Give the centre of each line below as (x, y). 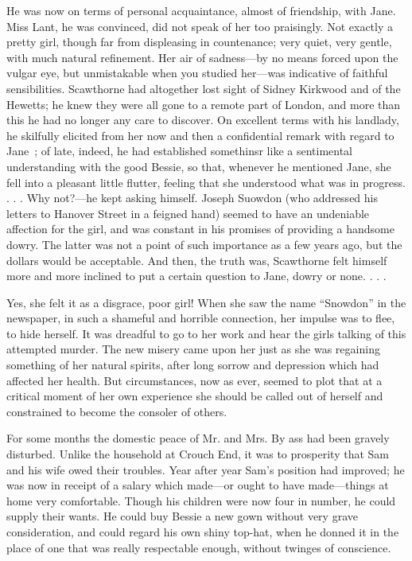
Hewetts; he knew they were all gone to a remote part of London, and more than (204, 104)
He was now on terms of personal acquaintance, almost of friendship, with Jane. (201, 10)
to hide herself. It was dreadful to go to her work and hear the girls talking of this (206, 333)
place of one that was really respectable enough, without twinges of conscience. (199, 547)
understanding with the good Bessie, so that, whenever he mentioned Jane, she (199, 166)
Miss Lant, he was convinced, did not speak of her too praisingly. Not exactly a (200, 26)
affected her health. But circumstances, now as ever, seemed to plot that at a (194, 380)
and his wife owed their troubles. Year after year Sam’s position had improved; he (206, 469)
